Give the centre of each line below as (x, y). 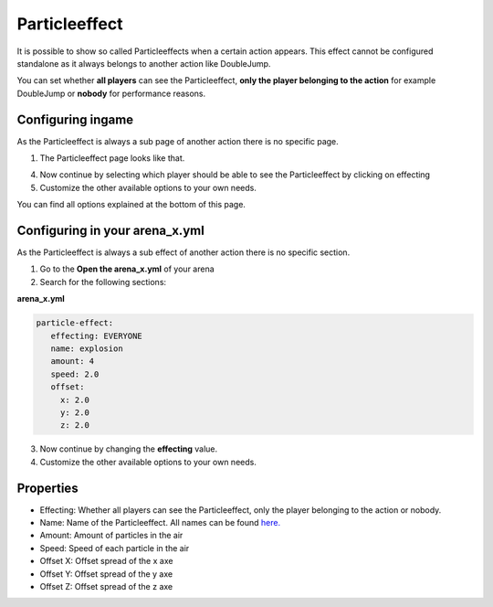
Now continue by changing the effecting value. (129, 449)
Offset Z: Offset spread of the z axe (106, 586)
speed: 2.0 (75, 374)
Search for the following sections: (103, 282)
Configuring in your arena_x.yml (110, 230)
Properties (47, 488)
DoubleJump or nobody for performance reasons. (111, 93)
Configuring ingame (75, 119)
